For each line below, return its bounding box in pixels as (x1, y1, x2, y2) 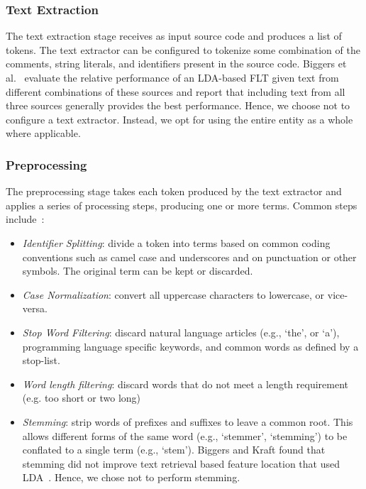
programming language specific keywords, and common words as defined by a (22, 339, 359, 353)
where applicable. (6, 126, 81, 141)
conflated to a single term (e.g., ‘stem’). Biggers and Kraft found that (22, 442, 326, 457)
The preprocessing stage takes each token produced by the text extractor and (6, 184, 342, 199)
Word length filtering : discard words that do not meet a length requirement (22, 376, 348, 391)
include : (6, 211, 45, 226)
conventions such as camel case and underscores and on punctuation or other (22, 249, 357, 264)
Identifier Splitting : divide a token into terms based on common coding (22, 235, 331, 250)
